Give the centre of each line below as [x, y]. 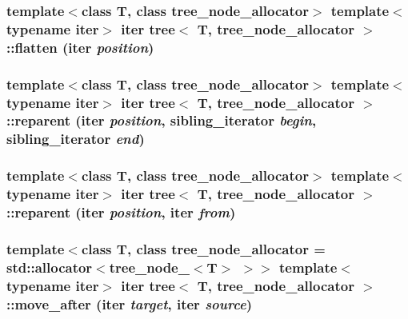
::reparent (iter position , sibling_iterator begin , [162, 120]
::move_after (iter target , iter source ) [129, 303]
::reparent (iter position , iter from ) [121, 212]
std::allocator [50, 267]
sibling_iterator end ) [76, 139]
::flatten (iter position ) [80, 47]
